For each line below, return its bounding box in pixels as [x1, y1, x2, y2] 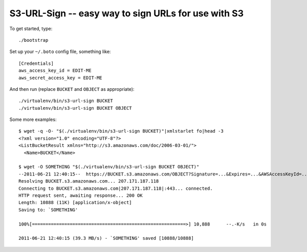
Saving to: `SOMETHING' [18, 207, 78, 213]
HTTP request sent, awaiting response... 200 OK [18, 192, 143, 198]
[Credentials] [18, 60, 54, 66]
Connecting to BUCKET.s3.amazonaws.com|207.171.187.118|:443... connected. [18, 185, 213, 191]
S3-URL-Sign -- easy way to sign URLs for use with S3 [9, 8, 244, 19]
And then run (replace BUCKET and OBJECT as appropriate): [9, 86, 135, 92]
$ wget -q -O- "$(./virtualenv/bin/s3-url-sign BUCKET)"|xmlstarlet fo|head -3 [18, 128, 224, 134]
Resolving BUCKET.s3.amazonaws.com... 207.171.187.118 [18, 179, 159, 184]
